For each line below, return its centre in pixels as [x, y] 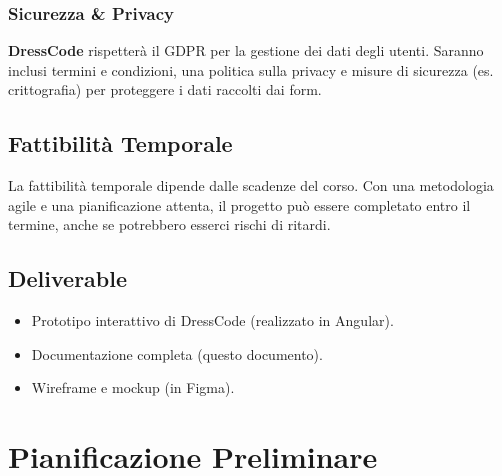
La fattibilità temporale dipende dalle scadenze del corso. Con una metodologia [251, 185]
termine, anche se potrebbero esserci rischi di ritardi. [169, 224]
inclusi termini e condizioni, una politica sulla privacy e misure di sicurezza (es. [251, 69]
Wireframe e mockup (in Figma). [133, 387]
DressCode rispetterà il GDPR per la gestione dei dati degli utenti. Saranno [246, 50]
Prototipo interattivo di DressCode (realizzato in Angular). [212, 320]
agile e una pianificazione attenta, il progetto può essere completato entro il [239, 204]
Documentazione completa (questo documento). [177, 353]
